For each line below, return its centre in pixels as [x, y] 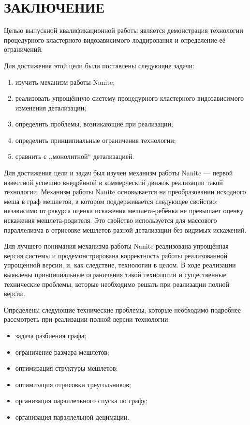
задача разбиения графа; [51, 335]
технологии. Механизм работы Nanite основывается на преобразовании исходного [125, 192]
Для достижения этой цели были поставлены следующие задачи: [99, 65]
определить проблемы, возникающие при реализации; [94, 124]
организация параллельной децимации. [72, 417]
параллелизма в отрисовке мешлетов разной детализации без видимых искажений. [125, 229]
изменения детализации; [51, 107]
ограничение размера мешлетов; [62, 352]
